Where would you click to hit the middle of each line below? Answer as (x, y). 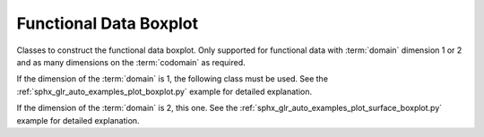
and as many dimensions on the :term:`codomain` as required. (131, 62)
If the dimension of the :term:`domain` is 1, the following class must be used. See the (173, 79)
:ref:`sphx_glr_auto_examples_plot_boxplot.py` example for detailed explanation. (164, 91)
